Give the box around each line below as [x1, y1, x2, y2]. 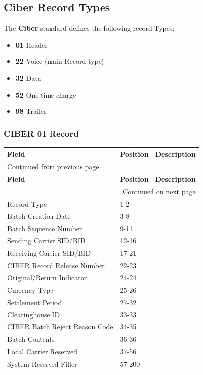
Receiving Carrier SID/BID [7, 248, 91, 258]
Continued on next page [123, 186, 196, 197]
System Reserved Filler [7, 358, 77, 369]
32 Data [15, 72, 41, 83]
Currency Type [7, 284, 53, 295]
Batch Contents [7, 334, 55, 344]
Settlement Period [7, 297, 62, 307]
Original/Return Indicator [7, 272, 87, 282]
